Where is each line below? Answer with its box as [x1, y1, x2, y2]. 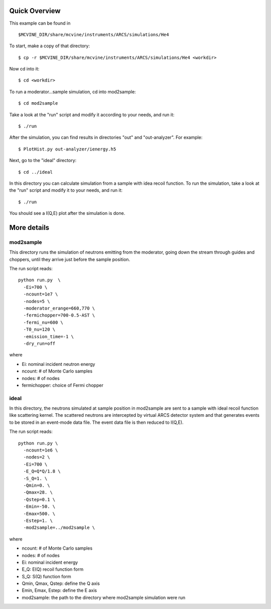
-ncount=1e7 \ [23, 291, 58, 297]
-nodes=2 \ [23, 454, 50, 460]
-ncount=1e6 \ [23, 447, 58, 453]
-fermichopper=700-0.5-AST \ [23, 313, 95, 318]
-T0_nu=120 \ [23, 327, 56, 332]
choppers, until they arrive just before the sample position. [9, 256, 130, 262]
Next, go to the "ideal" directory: [9, 158, 77, 164]
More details [9, 223, 50, 232]
